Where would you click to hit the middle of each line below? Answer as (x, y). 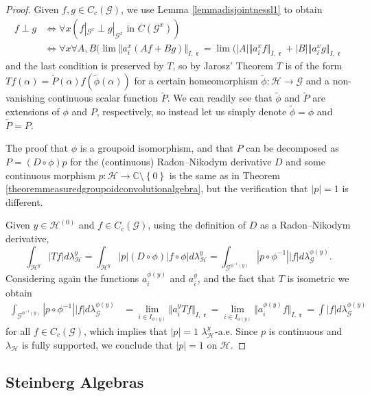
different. (24, 201)
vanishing (25, 98)
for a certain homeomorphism (196, 81)
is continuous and (305, 330)
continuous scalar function (103, 98)
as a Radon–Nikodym (305, 225)
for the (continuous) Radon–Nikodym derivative (171, 162)
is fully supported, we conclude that (97, 344)
